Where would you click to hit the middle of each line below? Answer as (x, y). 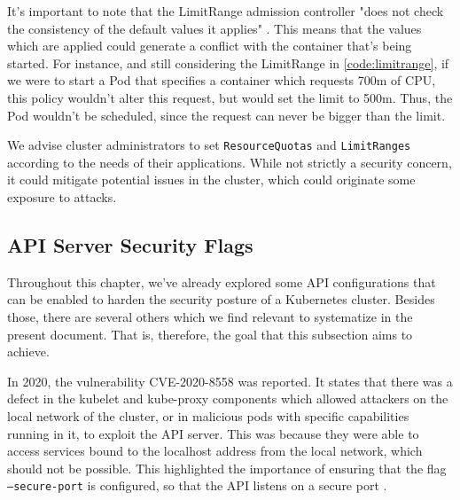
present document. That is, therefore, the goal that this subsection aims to (210, 334)
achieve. (28, 352)
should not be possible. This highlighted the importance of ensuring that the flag (227, 468)
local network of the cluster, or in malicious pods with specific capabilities (208, 415)
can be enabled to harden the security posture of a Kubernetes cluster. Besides (221, 299)
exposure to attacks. (62, 197)
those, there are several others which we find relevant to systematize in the (210, 316)
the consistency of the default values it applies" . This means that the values (214, 28)
